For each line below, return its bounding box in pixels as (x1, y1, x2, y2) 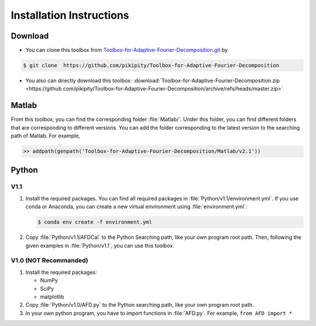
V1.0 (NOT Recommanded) (11, 256, 88, 265)
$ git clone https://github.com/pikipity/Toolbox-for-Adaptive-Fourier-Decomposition (23, 62, 280, 69)
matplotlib (40, 293, 64, 300)
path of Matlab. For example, (11, 132, 80, 140)
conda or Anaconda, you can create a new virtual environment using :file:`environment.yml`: (25, 203, 248, 210)
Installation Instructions (11, 9, 129, 22)
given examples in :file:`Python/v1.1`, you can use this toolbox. (25, 242, 175, 249)
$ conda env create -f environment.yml (37, 219, 152, 226)
